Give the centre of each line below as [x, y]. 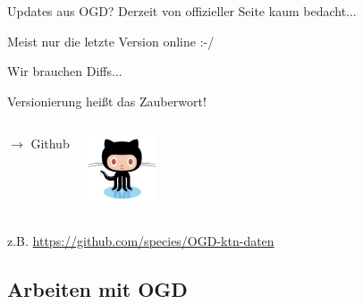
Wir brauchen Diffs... [65, 71]
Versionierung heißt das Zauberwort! [107, 101]
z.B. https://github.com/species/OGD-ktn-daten [141, 240]
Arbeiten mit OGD [97, 288]
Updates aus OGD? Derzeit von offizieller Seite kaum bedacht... [182, 11]
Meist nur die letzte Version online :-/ [111, 41]
